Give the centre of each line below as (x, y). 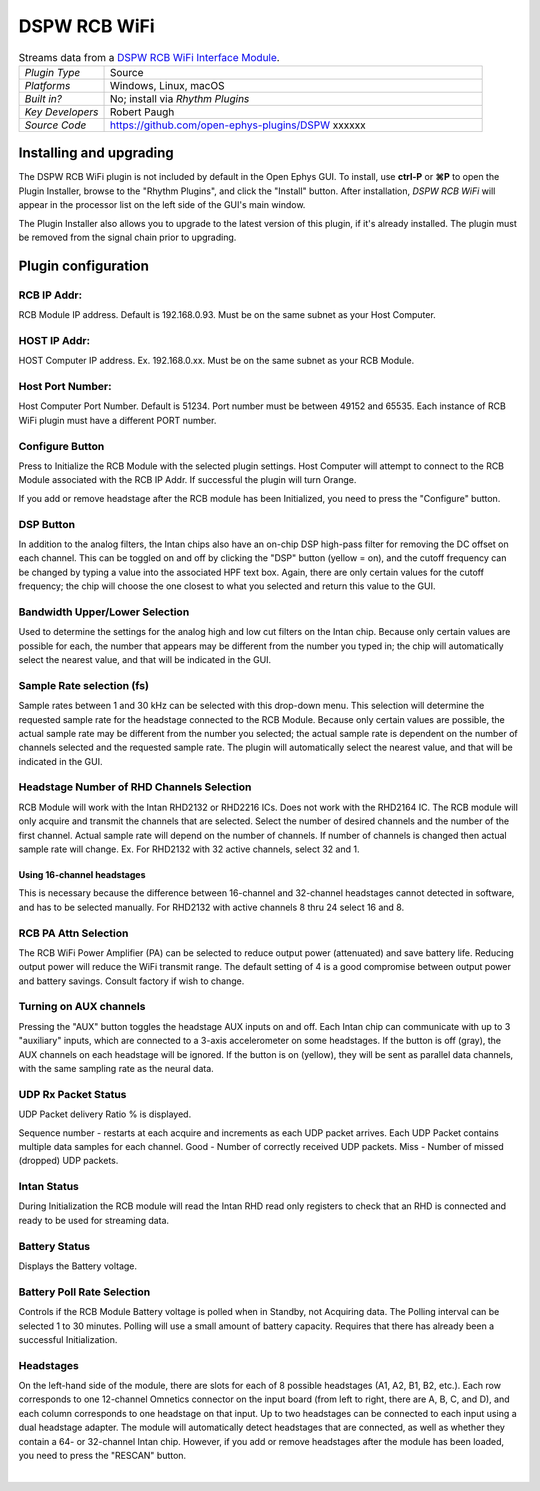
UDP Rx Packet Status (72, 1094)
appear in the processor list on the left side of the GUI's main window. (162, 205)
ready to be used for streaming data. (94, 1220)
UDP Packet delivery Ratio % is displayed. (105, 1114)
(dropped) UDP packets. (68, 1161)
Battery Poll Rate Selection (84, 1292)
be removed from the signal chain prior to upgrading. (127, 237)
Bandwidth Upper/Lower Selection (104, 612)
